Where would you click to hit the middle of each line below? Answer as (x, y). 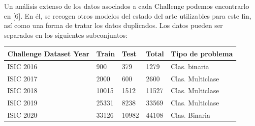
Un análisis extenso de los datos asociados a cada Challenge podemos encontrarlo (127, 6)
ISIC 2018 (22, 90)
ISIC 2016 (22, 66)
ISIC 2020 (22, 115)
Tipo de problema (202, 53)
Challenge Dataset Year (48, 53)
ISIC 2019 (22, 103)
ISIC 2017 (22, 78)
